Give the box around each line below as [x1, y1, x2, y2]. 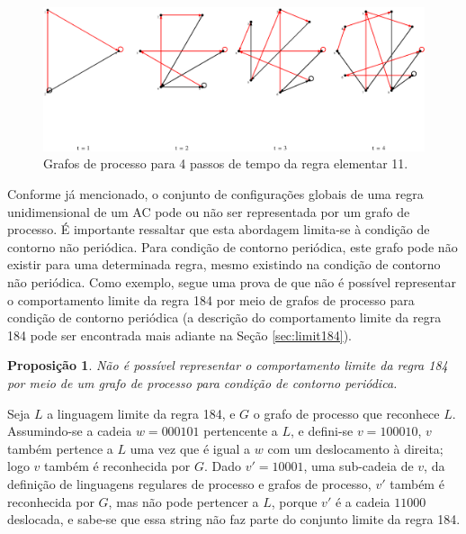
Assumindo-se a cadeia [7, 421, 132, 440]
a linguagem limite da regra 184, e [47, 403, 236, 422]
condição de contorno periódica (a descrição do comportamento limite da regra [7, 308, 442, 327]
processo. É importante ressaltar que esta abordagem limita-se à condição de [7, 220, 430, 239]
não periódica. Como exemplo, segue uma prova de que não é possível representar [7, 272, 457, 291]
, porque [271, 492, 318, 511]
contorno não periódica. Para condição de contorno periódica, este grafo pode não [7, 237, 458, 256]
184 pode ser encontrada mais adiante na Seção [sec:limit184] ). [7, 325, 352, 344]
